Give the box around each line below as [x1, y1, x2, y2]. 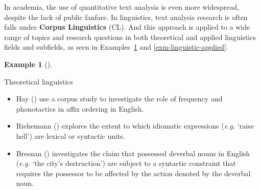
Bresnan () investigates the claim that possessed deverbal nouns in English [16, 147, 250, 158]
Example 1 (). [4, 58, 52, 69]
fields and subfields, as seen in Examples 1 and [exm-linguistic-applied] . [4, 41, 228, 52]
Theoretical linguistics [4, 76, 73, 87]
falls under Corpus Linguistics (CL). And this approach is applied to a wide [4, 22, 250, 32]
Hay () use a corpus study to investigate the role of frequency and [16, 93, 223, 104]
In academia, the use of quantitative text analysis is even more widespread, [4, 2, 240, 12]
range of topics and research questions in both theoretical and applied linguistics [4, 31, 256, 42]
